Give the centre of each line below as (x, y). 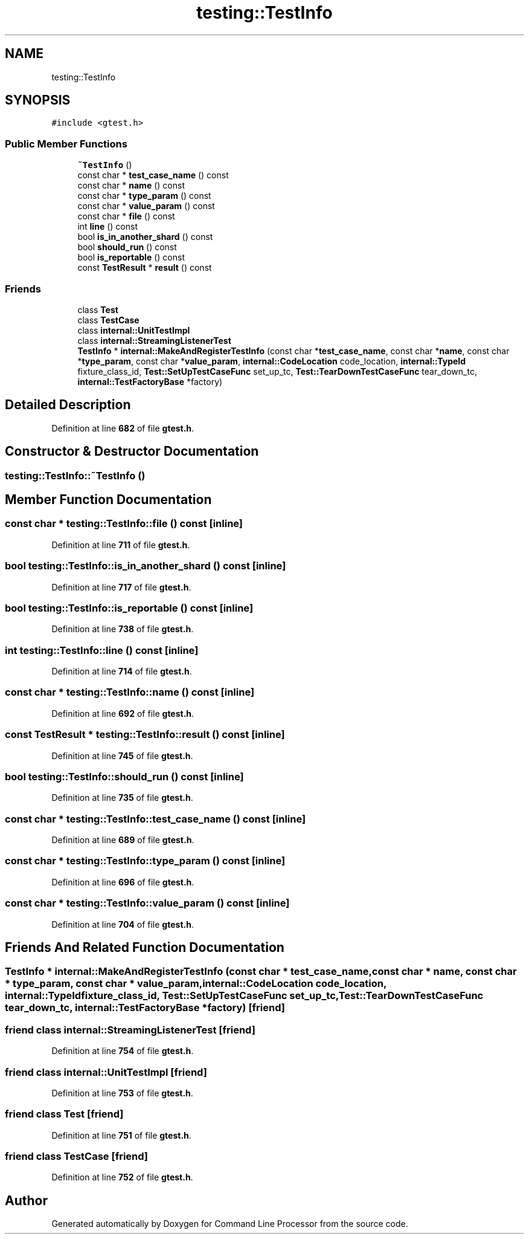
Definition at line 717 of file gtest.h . (121, 587)
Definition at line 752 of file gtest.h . (122, 1177)
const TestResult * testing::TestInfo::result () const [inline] (145, 735)
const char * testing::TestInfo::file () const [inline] (124, 524)
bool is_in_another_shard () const (145, 237)
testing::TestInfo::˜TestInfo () (75, 475)
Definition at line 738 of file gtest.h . (123, 629)
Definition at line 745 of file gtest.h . (122, 755)
